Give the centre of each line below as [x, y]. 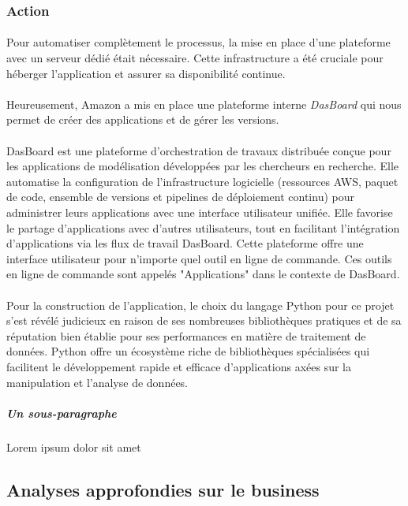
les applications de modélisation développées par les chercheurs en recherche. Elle [203, 166]
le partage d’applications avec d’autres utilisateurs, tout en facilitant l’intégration [203, 227]
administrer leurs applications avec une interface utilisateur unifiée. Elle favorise [200, 212]
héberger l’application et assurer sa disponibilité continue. [146, 73]
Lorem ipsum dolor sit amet [74, 446]
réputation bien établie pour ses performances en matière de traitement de [186, 335]
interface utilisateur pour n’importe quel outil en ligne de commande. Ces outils [199, 258]
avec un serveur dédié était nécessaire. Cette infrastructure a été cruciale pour [195, 58]
